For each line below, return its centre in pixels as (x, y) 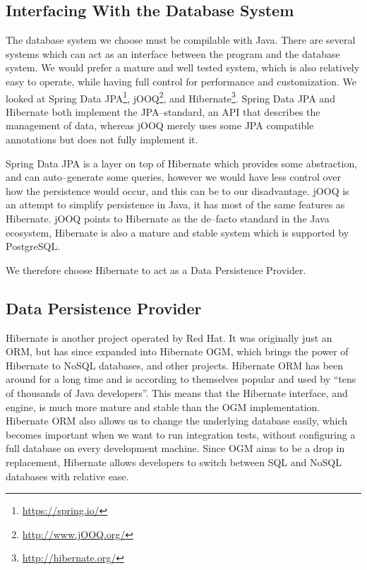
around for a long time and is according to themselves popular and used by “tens (181, 379)
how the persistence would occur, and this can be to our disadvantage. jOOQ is (178, 190)
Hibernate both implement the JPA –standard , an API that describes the (163, 111)
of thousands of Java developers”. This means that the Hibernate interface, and (177, 392)
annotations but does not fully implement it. (102, 139)
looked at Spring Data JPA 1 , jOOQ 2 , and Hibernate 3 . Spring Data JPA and (170, 97)
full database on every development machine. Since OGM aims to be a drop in (175, 448)
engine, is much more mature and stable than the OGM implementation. (163, 406)
